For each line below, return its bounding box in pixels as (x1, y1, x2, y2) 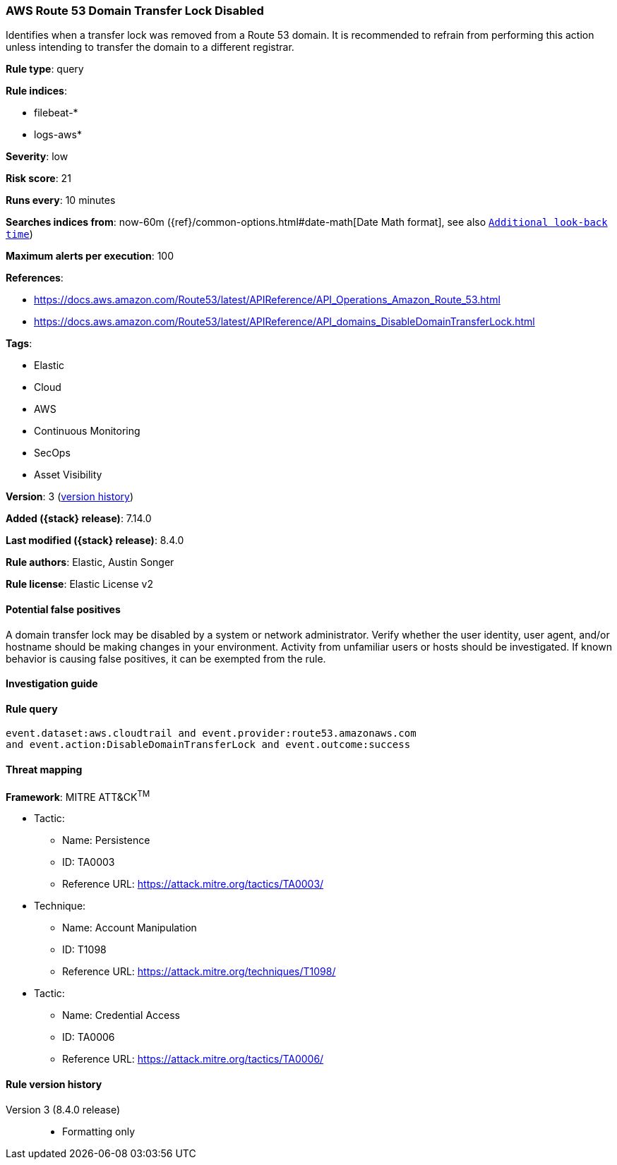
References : (6, 272, 64, 284)
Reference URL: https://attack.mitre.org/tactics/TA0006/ (62, 1053, 324, 1066)
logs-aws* (34, 128, 82, 141)
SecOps (34, 447, 71, 459)
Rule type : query (6, 63, 84, 76)
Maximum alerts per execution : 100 (6, 250, 174, 262)
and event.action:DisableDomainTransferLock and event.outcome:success (6, 739, 411, 751)
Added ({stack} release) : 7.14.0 (6, 512, 152, 525)
